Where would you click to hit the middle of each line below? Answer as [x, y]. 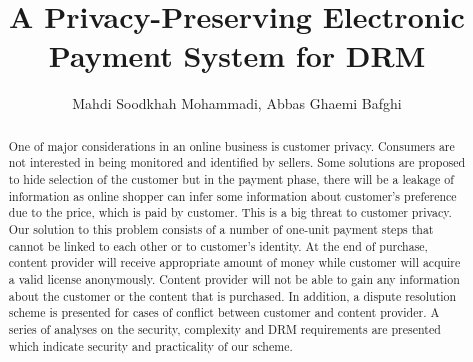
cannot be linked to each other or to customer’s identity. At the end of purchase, [218, 245]
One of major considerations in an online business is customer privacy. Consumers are [231, 145]
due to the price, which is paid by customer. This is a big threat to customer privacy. [230, 212]
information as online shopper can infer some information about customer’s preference [232, 195]
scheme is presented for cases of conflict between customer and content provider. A [224, 312]
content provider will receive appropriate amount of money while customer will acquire [234, 262]
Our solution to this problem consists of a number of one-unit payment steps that [221, 228]
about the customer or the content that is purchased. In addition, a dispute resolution [232, 295]
